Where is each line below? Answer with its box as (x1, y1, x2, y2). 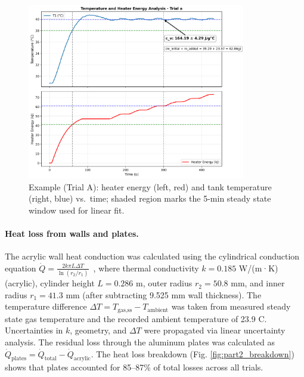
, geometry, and (70, 324, 127, 336)
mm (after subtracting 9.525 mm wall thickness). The (66, 288, 262, 301)
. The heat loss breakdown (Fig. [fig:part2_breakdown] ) (91, 347, 294, 360)
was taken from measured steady (171, 300, 291, 313)
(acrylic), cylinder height (5, 277, 95, 289)
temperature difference (5, 300, 87, 313)
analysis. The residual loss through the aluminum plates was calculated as (5, 335, 275, 348)
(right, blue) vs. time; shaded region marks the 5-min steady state (29, 192, 271, 205)
